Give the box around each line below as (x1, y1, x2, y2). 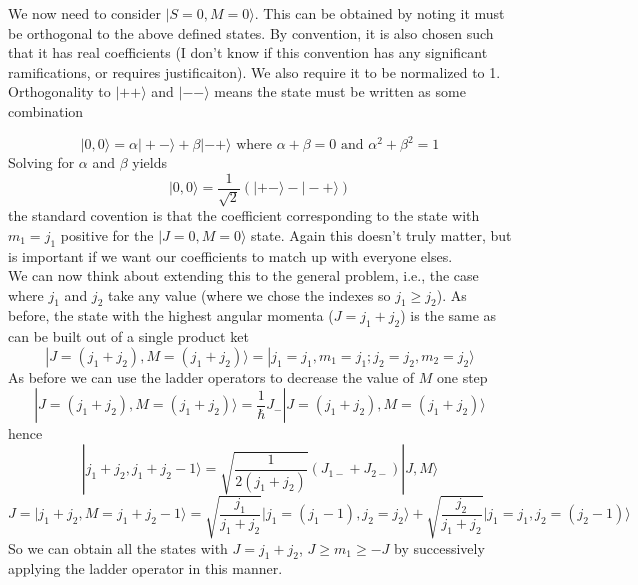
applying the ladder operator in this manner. (8, 558, 283, 579)
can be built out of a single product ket (8, 326, 249, 347)
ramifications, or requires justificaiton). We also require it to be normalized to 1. (8, 61, 501, 82)
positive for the (60, 224, 154, 245)
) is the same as (400, 305, 497, 326)
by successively (394, 537, 485, 558)
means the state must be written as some (214, 81, 466, 102)
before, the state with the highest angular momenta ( (8, 305, 334, 326)
